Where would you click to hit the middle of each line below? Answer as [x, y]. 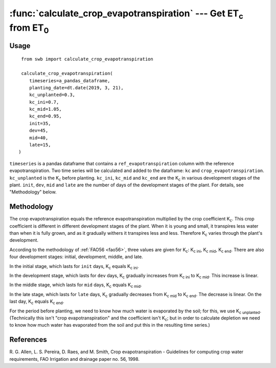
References [28, 340]
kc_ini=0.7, [44, 102]
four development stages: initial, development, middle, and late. [76, 257]
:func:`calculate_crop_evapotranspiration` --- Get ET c [126, 14]
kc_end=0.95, [45, 116]
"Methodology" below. [33, 192]
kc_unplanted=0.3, [52, 95]
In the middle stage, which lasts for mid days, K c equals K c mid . [76, 286]
